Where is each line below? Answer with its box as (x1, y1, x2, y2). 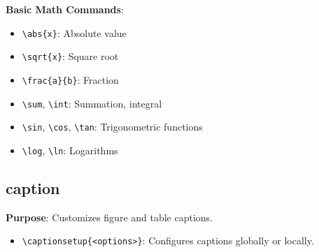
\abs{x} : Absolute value (22, 25, 127, 40)
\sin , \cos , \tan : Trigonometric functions (22, 119, 203, 134)
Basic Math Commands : (6, 2, 124, 16)
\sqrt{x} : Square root (22, 49, 119, 64)
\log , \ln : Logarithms (22, 142, 118, 157)
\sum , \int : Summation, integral (22, 96, 162, 110)
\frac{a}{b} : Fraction (22, 72, 119, 87)
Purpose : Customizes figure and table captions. (6, 209, 213, 224)
